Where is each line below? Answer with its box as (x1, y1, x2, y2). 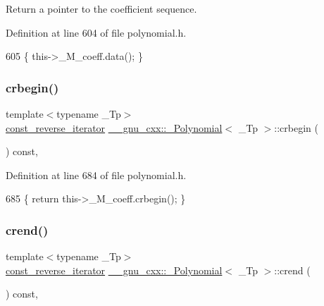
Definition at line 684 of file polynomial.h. (6, 167, 187, 182)
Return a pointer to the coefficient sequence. (6, 1, 197, 16)
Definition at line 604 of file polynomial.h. (6, 25, 187, 39)
